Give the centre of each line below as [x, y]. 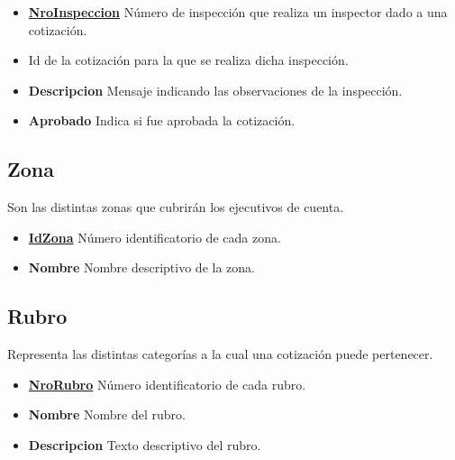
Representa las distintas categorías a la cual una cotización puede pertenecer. [220, 354]
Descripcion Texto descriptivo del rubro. [145, 444]
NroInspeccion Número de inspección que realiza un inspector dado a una [238, 12]
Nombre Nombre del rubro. [107, 414]
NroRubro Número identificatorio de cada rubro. [167, 384]
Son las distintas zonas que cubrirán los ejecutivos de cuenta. [176, 207]
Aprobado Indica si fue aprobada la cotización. [162, 120]
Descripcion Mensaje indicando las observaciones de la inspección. [215, 90]
